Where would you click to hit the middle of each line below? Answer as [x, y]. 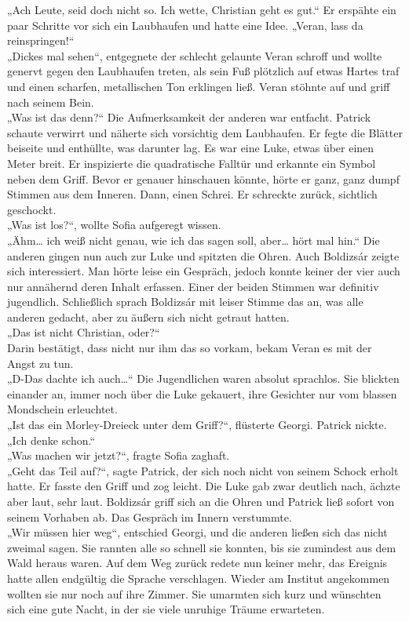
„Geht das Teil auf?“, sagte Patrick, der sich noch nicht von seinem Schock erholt [203, 470]
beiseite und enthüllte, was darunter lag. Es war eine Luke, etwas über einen [191, 148]
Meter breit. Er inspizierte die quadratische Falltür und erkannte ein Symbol [192, 163]
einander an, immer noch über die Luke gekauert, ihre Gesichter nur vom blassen [202, 393]
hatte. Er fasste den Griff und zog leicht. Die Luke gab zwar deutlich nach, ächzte [204, 486]
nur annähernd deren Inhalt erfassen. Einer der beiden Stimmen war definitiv [193, 286]
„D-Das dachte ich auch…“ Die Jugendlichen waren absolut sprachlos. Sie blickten [203, 378]
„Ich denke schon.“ [51, 440]
